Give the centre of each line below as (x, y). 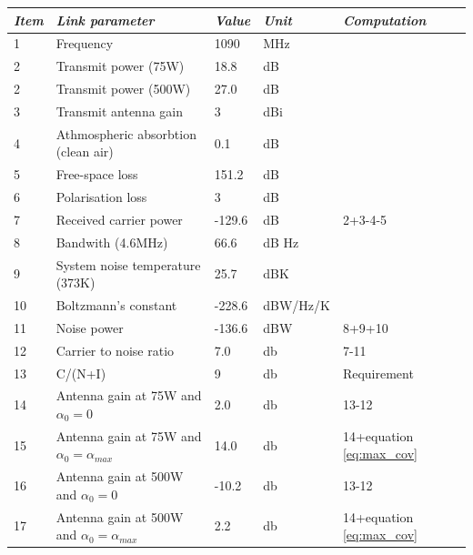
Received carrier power (119, 219)
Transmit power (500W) (123, 89)
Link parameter (105, 20)
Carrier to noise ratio (115, 350)
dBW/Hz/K (297, 304)
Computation (384, 20)
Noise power (90, 327)
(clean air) (85, 151)
